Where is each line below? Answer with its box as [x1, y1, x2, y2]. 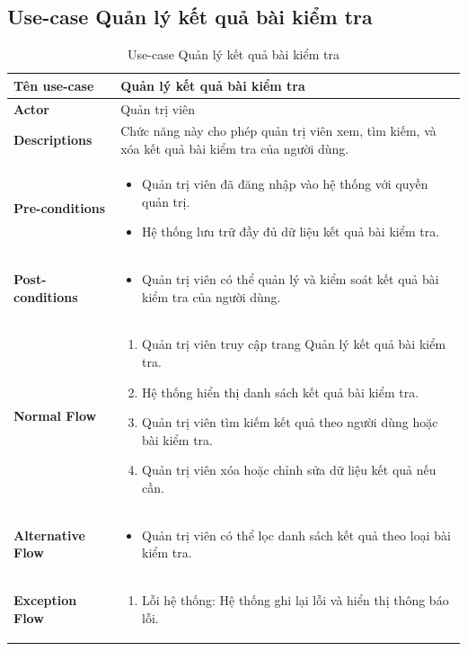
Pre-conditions [13, 198, 106, 217]
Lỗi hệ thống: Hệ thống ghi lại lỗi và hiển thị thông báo [141, 591, 449, 610]
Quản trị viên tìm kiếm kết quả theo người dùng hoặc [141, 413, 438, 432]
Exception [13, 591, 77, 610]
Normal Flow [13, 406, 97, 425]
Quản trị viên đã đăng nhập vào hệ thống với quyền [141, 174, 428, 192]
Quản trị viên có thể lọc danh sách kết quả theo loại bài [141, 525, 451, 544]
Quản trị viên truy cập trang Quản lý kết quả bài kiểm [141, 334, 446, 353]
